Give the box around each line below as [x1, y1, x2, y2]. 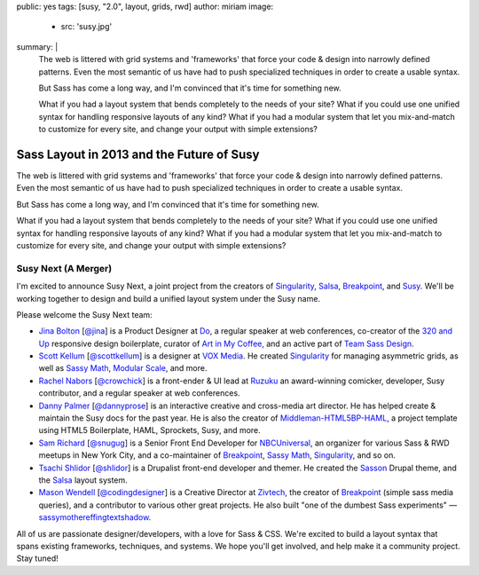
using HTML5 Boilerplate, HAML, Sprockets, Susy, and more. [38, 425, 261, 436]
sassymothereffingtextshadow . [38, 512, 152, 523]
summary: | [16, 41, 59, 52]
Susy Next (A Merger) [16, 262, 113, 274]
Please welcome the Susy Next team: [16, 309, 153, 319]
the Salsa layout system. [38, 475, 128, 485]
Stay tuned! [16, 553, 59, 563]
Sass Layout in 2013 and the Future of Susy [16, 146, 260, 161]
